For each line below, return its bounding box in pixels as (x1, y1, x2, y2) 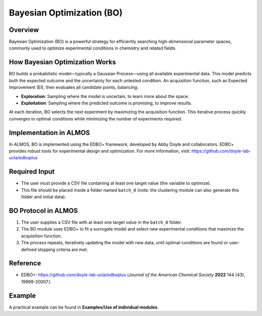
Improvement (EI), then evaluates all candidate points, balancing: (9, 84, 138, 90)
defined (21, 247, 37, 252)
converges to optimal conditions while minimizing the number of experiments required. (9, 116, 182, 121)
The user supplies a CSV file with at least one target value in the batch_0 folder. (21, 219, 182, 225)
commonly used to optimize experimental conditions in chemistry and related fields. (9, 45, 177, 51)
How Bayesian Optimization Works (9, 58, 116, 67)
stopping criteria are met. (37, 247, 88, 252)
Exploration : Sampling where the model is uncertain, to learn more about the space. (21, 93, 189, 99)
